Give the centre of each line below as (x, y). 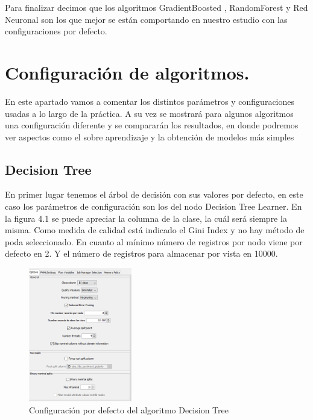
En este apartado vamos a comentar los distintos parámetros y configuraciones (150, 101)
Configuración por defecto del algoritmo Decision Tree (129, 409)
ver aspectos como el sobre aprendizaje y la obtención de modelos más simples (150, 136)
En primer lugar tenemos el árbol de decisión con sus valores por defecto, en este (154, 194)
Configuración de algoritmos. (127, 72)
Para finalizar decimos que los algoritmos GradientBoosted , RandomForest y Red (156, 7)
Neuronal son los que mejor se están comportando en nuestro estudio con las (146, 19)
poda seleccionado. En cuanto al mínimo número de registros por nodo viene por (154, 241)
